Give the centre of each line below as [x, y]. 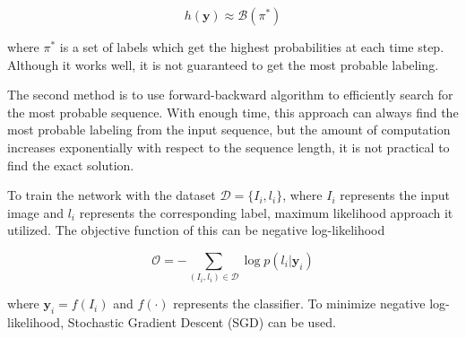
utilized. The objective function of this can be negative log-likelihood [196, 230]
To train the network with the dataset [112, 195]
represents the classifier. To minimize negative [299, 303]
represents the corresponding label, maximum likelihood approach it [266, 212]
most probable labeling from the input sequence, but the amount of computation [229, 130]
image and [35, 212]
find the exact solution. [71, 165]
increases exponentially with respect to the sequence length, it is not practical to [229, 147]
